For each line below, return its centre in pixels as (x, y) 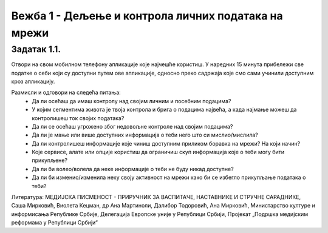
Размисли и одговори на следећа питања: (66, 93)
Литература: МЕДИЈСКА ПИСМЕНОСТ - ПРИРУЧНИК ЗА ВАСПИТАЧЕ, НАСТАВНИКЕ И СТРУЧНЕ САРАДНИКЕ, (156, 197)
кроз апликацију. (33, 81)
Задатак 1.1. (36, 49)
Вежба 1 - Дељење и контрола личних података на (147, 16)
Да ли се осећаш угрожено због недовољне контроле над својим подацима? (132, 126)
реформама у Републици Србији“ (55, 223)
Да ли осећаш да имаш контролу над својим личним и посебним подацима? (132, 101)
